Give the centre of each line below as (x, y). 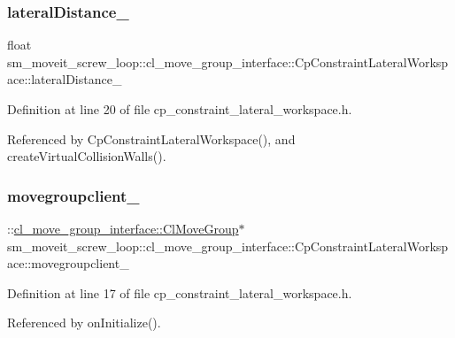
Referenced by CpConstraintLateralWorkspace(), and (151, 138)
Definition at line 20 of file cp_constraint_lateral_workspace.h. (180, 109)
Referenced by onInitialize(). (84, 323)
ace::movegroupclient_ (68, 263)
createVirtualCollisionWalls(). (87, 156)
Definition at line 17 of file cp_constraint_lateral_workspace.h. (180, 292)
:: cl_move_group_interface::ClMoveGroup (123, 228)
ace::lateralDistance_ (65, 79)
